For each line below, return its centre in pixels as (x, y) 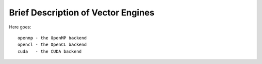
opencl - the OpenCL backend (52, 45)
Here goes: (20, 27)
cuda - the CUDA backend (50, 51)
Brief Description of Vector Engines (82, 13)
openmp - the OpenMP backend (52, 38)
